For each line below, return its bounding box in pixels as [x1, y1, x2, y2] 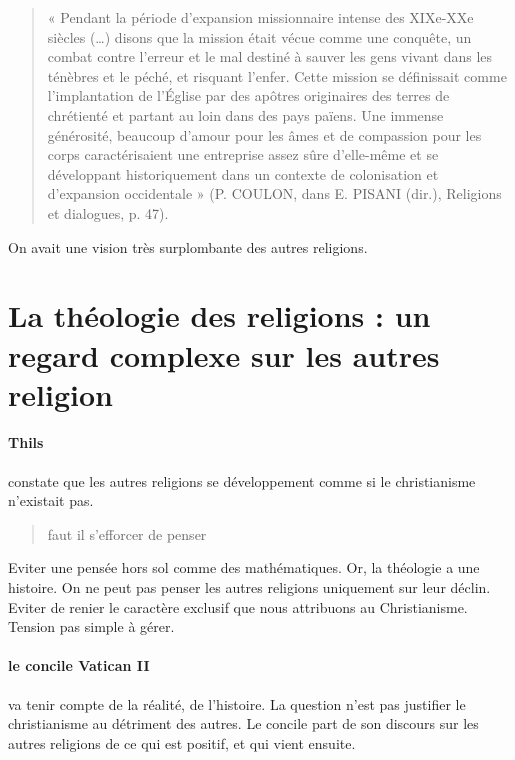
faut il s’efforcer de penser [47, 523, 207, 544]
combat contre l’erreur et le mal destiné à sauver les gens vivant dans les [47, 46, 493, 67]
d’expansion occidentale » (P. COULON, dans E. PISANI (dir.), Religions [47, 183, 502, 204]
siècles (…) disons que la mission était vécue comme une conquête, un [47, 26, 472, 47]
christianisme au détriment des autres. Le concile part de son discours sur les [8, 713, 479, 734]
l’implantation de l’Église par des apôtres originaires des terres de [47, 85, 450, 106]
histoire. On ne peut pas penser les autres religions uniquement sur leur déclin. [8, 577, 491, 598]
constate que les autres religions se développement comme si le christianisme [8, 470, 476, 491]
